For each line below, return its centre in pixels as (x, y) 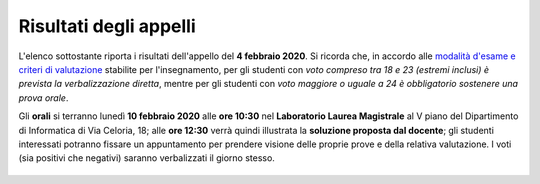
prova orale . (43, 97)
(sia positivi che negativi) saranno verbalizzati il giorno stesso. (146, 158)
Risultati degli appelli (107, 26)
